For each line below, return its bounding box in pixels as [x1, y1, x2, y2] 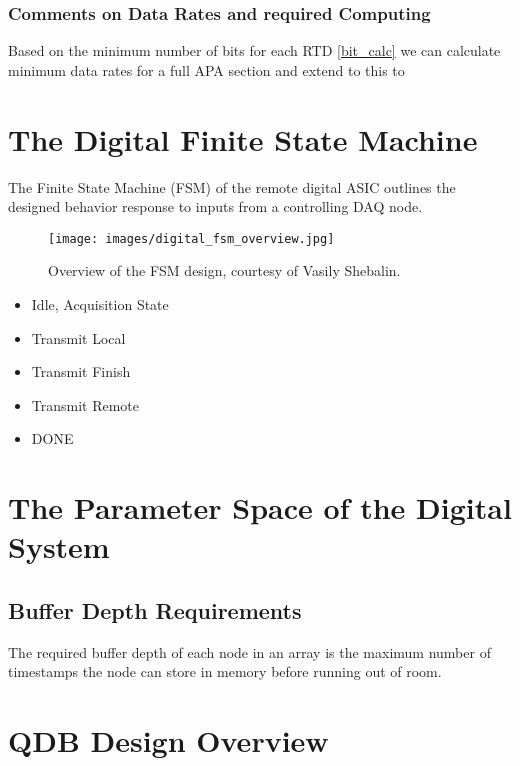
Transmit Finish [31, 361, 131, 382]
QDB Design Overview [8, 720, 329, 761]
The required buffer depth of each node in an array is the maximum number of [8, 641, 491, 662]
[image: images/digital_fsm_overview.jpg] [48, 231, 335, 246]
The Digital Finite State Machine [8, 118, 478, 159]
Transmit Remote [31, 394, 140, 415]
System [8, 526, 110, 567]
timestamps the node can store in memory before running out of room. [8, 661, 442, 682]
